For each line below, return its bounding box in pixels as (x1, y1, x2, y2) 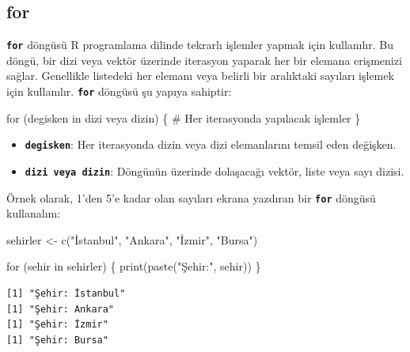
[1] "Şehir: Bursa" (6, 334, 108, 346)
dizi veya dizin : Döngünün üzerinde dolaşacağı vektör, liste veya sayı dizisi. (25, 162, 404, 179)
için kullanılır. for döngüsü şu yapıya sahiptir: (6, 83, 232, 100)
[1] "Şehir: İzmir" (6, 319, 108, 331)
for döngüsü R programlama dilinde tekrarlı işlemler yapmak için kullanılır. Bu (6, 36, 393, 53)
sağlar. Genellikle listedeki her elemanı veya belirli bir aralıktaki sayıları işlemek (6, 67, 394, 84)
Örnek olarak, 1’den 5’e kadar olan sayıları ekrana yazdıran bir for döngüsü (6, 189, 376, 206)
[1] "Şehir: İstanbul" (6, 288, 126, 300)
